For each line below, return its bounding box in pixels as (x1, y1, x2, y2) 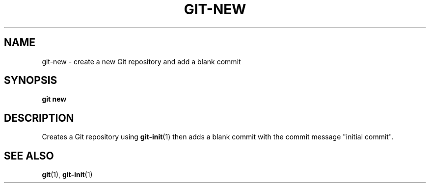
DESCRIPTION (4, 111, 74, 124)
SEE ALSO (4, 149, 54, 162)
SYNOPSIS (4, 74, 57, 87)
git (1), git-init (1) (42, 170, 93, 179)
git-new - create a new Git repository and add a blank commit (42, 57, 241, 66)
